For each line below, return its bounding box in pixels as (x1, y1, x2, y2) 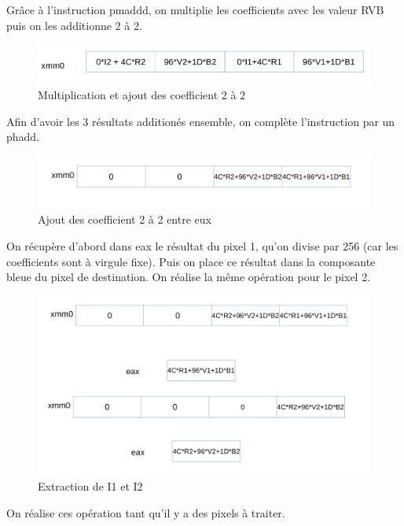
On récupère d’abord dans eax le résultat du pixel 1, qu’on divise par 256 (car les (6, 237, 398, 254)
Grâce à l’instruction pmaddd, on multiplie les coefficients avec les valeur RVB (6, 2, 384, 17)
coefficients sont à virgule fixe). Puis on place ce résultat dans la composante (6, 253, 376, 269)
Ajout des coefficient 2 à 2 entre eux (38, 211, 211, 228)
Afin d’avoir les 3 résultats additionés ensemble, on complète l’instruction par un (6, 113, 395, 129)
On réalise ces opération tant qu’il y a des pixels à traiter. (6, 505, 285, 521)
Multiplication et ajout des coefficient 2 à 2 (38, 86, 246, 102)
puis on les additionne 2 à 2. (6, 17, 142, 33)
